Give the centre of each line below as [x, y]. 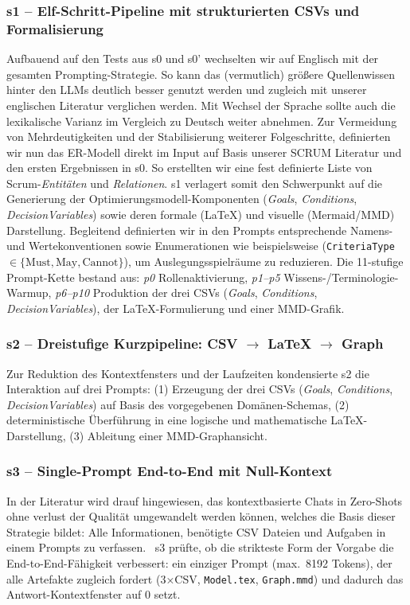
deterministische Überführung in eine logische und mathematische [167, 420]
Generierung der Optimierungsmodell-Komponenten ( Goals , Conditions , [182, 199]
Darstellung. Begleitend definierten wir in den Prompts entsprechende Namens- [200, 230]
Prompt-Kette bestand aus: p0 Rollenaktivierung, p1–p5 [143, 277]
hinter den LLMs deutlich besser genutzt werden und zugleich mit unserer [187, 90]
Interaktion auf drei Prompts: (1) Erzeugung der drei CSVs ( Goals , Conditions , [200, 389]
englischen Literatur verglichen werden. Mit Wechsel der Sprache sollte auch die [201, 105]
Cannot [100, 262]
